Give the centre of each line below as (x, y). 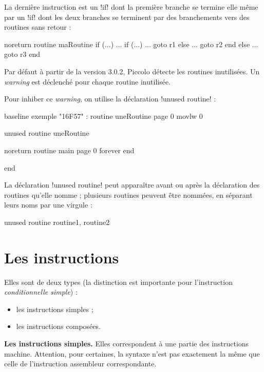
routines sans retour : (38, 27)
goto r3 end (22, 54)
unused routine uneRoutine (47, 133)
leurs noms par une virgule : (48, 205)
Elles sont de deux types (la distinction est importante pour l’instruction (118, 282)
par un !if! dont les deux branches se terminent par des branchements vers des (127, 17)
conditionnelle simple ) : (41, 292)
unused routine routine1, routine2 (57, 222)
